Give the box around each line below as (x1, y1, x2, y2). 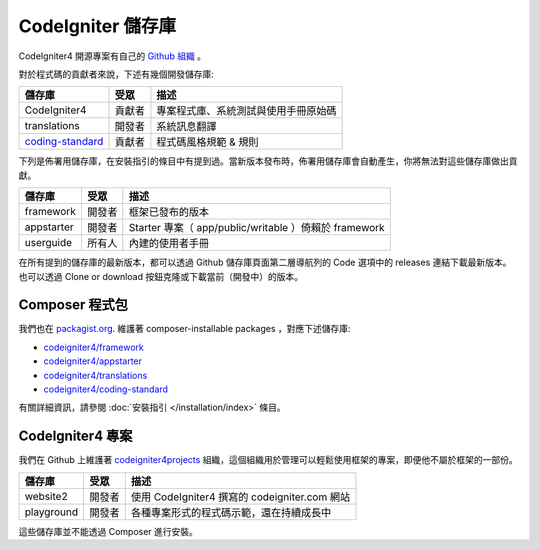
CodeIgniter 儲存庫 (18, 15, 177, 37)
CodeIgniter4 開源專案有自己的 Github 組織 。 (18, 50, 207, 62)
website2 (24, 489, 69, 503)
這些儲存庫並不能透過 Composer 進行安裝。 (18, 525, 199, 537)
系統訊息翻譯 (156, 120, 217, 134)
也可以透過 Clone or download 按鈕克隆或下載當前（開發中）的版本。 (18, 270, 304, 282)
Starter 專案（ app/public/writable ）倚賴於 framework (128, 221, 385, 235)
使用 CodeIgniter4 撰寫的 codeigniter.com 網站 (130, 490, 350, 504)
